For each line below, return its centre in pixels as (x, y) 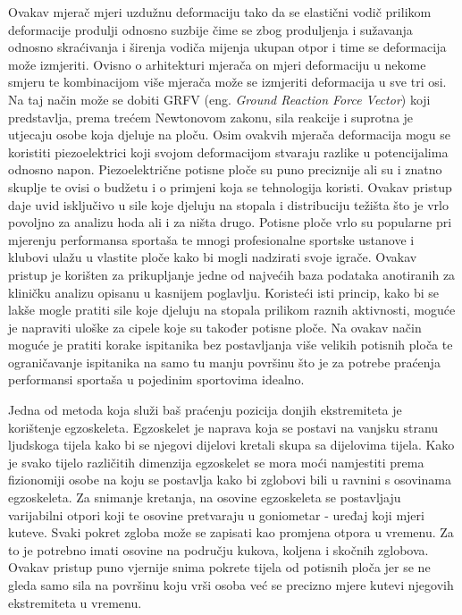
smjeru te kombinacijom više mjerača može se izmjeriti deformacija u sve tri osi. (227, 82)
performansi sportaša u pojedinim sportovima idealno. (156, 379)
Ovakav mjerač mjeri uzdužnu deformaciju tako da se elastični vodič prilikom (220, 12)
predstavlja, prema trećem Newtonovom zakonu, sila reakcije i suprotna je (211, 117)
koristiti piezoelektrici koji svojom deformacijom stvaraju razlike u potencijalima (228, 152)
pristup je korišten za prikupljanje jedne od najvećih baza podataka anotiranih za (232, 274)
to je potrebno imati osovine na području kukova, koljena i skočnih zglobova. (218, 549)
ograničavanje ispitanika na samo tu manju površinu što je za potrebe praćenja (224, 362)
